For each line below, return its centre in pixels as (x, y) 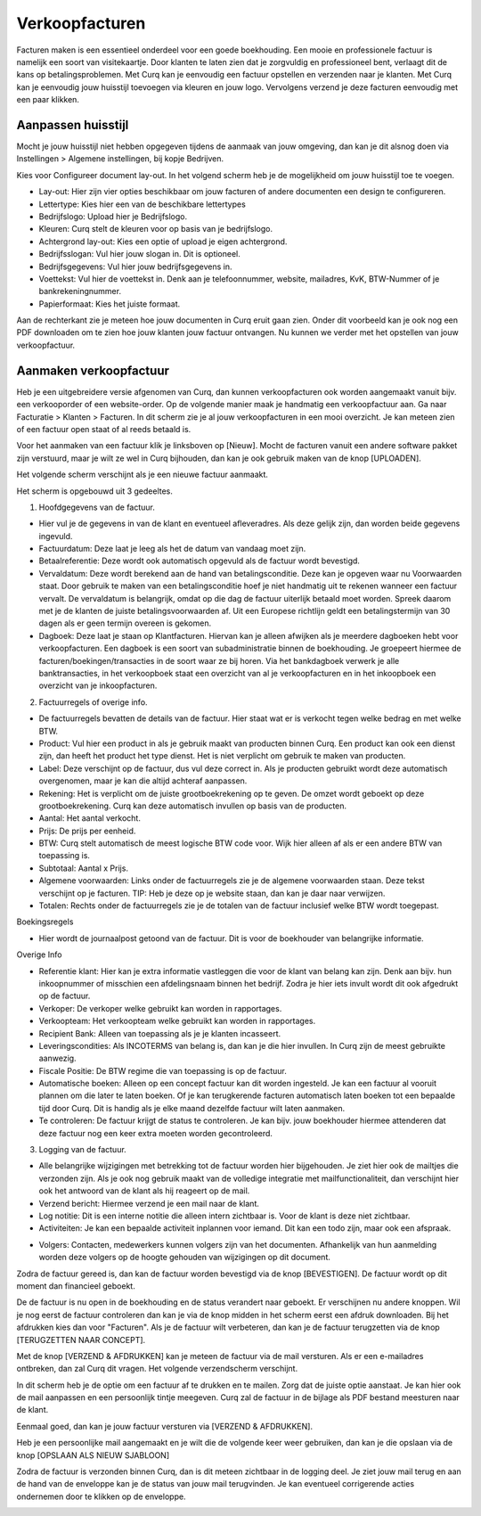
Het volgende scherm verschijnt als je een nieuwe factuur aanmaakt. (143, 475)
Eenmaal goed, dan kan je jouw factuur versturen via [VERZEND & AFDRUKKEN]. (165, 1426)
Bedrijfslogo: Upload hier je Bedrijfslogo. (113, 216)
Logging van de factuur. (82, 1150)
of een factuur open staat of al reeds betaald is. (104, 429)
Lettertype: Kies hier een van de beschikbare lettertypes (143, 204)
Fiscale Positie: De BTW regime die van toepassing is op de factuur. (163, 1070)
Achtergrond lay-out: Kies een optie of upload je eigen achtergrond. (163, 242)
